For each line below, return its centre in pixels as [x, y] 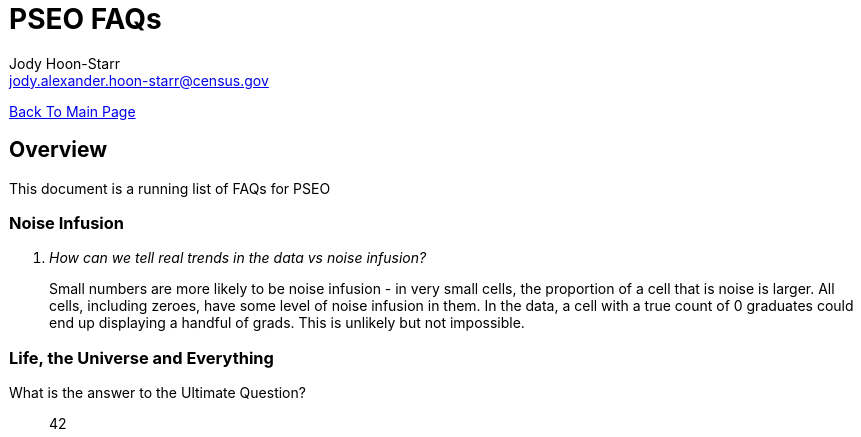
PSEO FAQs [85, 19]
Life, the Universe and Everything [141, 357]
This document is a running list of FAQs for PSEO [170, 188]
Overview [58, 150]
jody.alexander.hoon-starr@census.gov [139, 80]
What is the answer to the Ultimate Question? [157, 393]
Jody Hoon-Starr [64, 63]
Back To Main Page [72, 111]
